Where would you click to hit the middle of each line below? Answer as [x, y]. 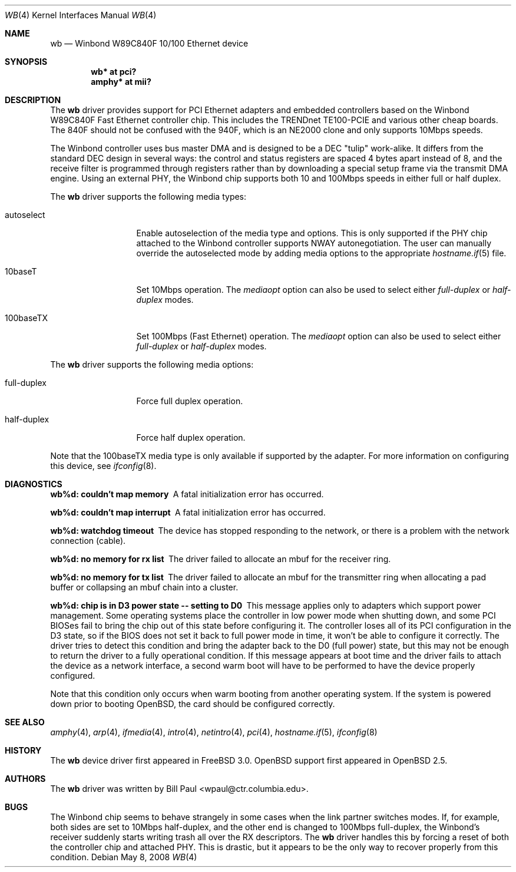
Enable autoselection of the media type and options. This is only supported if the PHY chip [312, 233]
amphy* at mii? [121, 82]
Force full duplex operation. [190, 401]
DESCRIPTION [33, 100]
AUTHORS [25, 779]
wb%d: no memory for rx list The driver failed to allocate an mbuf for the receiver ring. [221, 559]
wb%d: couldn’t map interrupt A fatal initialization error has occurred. [188, 512]
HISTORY [23, 750]
